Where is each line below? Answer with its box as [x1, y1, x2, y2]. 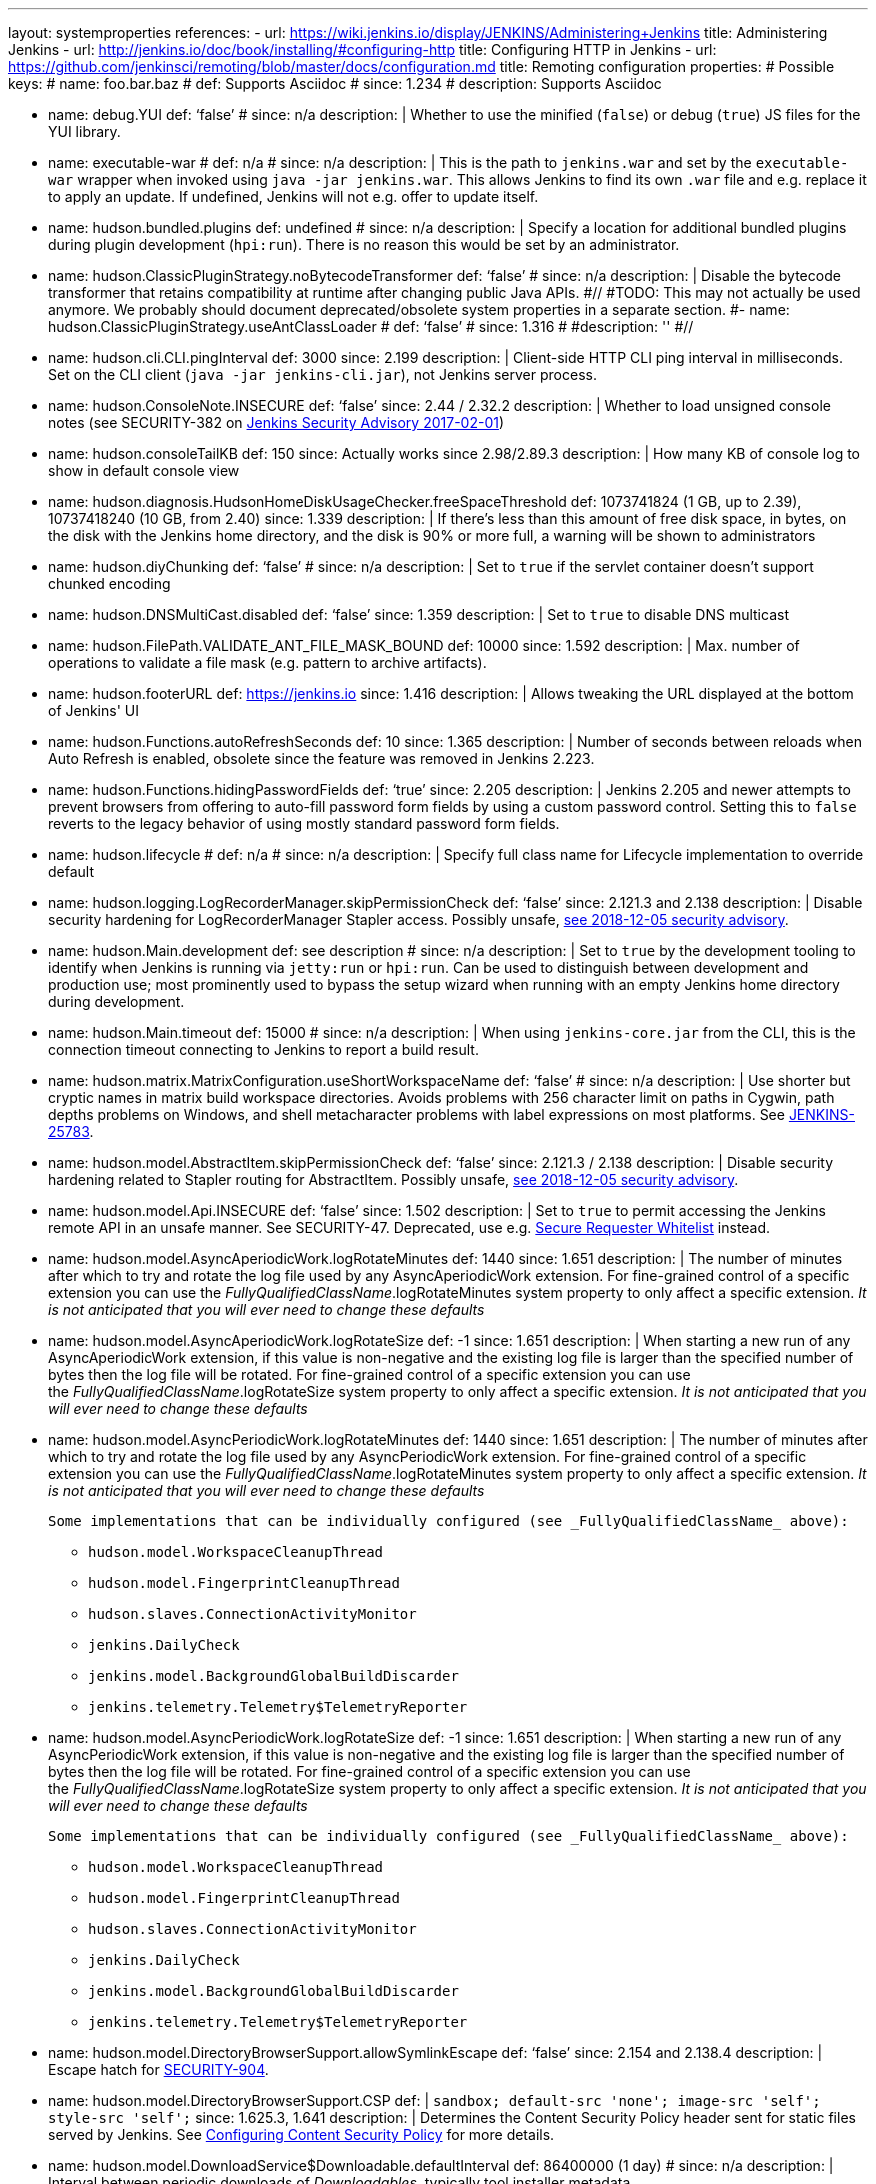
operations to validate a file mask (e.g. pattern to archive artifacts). [48, 654, 487, 671]
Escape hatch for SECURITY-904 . [48, 2061, 269, 2078]
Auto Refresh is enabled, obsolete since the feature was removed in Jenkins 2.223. [48, 750, 595, 767]
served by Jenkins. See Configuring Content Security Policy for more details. [48, 2126, 555, 2143]
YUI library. [48, 123, 121, 140]
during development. [48, 993, 185, 1010]
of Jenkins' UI [48, 702, 139, 719]
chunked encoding [48, 575, 171, 592]
